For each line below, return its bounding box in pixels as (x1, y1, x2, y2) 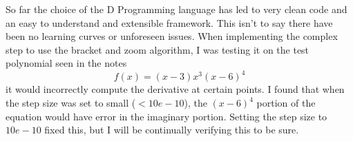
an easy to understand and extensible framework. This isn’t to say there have (6, 15, 333, 30)
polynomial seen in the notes (6, 56, 127, 70)
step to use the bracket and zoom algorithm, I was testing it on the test (6, 42, 309, 56)
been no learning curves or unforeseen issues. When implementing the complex (6, 29, 338, 43)
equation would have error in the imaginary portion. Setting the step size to (6, 109, 327, 123)
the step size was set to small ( (6, 96, 136, 110)
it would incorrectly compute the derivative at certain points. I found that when (6, 82, 345, 96)
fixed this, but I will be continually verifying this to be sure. (44, 122, 299, 137)
